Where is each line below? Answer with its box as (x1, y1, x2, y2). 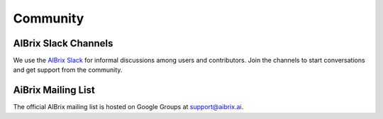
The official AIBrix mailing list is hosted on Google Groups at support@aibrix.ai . (13, 103, 244, 111)
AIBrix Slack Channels (13, 37, 113, 49)
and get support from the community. (13, 65, 123, 74)
